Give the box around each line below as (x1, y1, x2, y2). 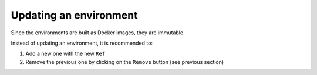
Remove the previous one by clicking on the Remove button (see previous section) (25, 58, 224, 65)
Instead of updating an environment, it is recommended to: (11, 40, 153, 47)
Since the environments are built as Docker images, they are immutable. (11, 29, 185, 36)
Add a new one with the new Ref (25, 50, 106, 58)
